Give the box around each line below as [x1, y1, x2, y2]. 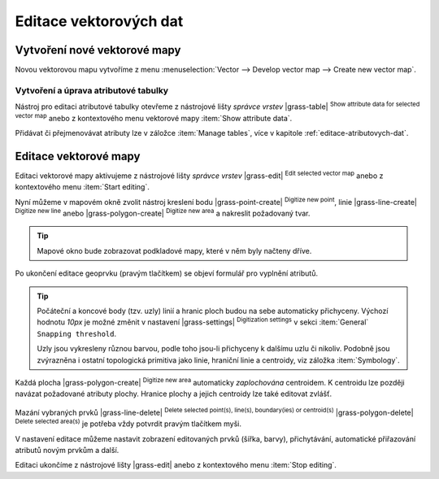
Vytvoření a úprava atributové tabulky [15, 85, 169, 96]
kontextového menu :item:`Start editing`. [15, 182, 150, 192]
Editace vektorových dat [15, 12, 184, 30]
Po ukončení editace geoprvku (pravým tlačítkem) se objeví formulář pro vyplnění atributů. [15, 268, 319, 278]
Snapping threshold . [37, 329, 117, 338]
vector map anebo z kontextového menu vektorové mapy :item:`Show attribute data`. [15, 111, 293, 123]
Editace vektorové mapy [15, 149, 141, 163]
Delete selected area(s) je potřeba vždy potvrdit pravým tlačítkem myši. [15, 417, 242, 429]
